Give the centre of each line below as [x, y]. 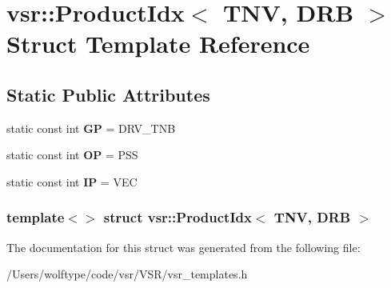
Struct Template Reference [158, 44]
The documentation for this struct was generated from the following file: [184, 247]
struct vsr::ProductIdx [178, 217]
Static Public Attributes [108, 94]
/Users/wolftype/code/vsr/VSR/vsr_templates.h [127, 274]
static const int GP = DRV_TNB [91, 128]
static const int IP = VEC [72, 181]
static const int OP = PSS [72, 155]
